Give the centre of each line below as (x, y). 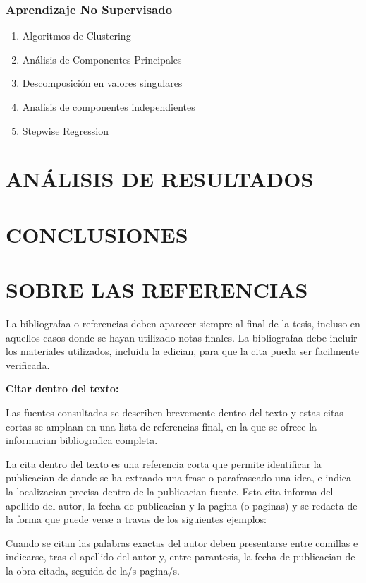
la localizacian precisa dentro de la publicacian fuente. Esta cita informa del (170, 491)
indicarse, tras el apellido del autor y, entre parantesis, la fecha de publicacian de (181, 557)
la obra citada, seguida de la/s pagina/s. (93, 570)
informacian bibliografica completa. (82, 440)
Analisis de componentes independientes (109, 107)
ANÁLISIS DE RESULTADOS (160, 179)
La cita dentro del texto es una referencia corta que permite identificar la (164, 463)
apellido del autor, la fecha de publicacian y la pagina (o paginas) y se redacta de (182, 505)
